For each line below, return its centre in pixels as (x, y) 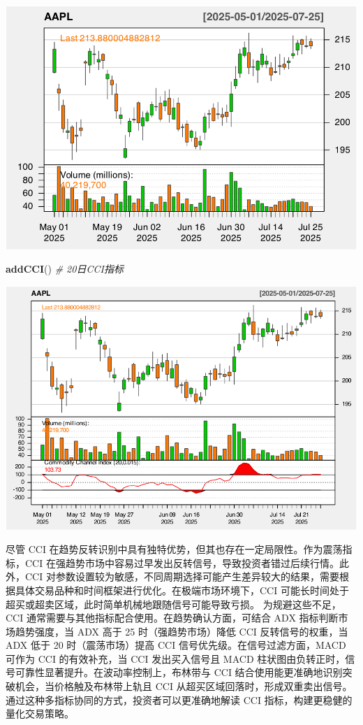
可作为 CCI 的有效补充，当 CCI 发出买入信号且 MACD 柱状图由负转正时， (176, 658)
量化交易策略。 (40, 713)
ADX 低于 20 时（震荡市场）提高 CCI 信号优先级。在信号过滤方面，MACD (176, 645)
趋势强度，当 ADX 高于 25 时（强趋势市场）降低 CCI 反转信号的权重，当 (181, 631)
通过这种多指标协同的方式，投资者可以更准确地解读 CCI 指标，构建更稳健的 (179, 699)
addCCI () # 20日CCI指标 (65, 269)
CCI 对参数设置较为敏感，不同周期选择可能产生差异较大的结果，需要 (182, 576)
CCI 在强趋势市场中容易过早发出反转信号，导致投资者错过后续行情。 (182, 562)
